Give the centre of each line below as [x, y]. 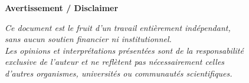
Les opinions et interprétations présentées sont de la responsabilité [124, 50]
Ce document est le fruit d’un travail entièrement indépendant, [118, 27]
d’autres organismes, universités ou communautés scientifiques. [119, 73]
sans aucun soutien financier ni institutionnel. [88, 39]
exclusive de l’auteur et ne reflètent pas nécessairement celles [115, 62]
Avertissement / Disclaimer [62, 8]
